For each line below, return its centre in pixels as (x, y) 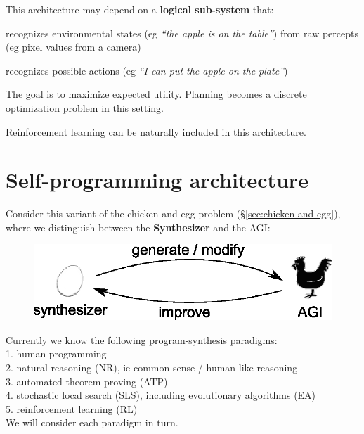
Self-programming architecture (157, 180)
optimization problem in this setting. (85, 107)
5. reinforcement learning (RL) (72, 408)
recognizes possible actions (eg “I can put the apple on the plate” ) (147, 70)
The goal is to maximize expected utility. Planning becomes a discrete (156, 94)
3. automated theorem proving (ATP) (87, 381)
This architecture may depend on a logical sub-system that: (140, 9)
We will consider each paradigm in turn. (92, 422)
